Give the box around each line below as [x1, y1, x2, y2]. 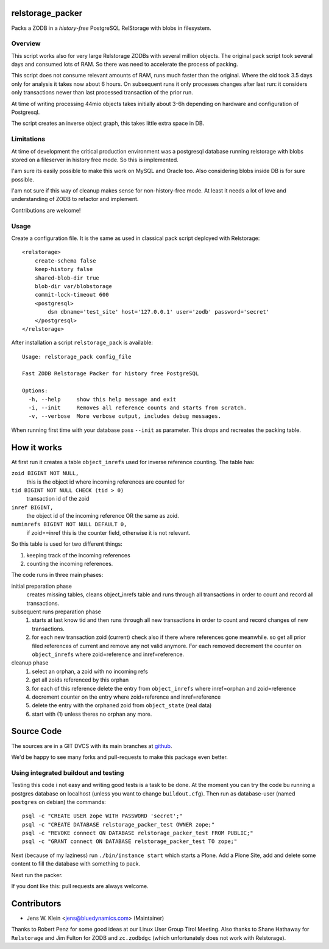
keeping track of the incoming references [26, 551, 130, 559]
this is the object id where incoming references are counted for [26, 478, 185, 485]
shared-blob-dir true [34, 274, 100, 281]
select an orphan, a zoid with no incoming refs [32, 668, 149, 675]
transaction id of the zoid [26, 495, 90, 503]
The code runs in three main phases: [11, 571, 104, 579]
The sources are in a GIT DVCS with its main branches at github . [11, 742, 172, 749]
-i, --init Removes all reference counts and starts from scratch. [28, 404, 247, 411]
